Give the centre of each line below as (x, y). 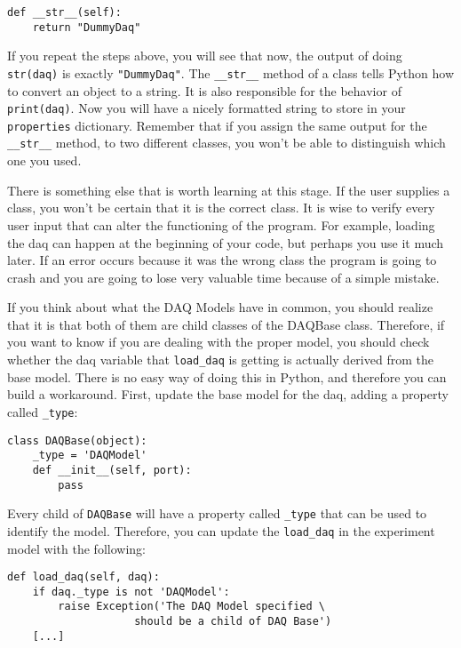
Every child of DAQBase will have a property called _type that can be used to (217, 513)
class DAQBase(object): (77, 440)
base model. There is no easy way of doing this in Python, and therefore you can (227, 376)
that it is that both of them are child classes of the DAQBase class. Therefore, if (226, 324)
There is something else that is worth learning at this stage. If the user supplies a (229, 190)
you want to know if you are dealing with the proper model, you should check (219, 342)
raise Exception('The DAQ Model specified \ (191, 607)
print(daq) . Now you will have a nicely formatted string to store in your (207, 108)
